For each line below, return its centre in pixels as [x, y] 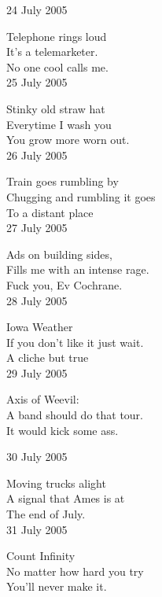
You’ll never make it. [57, 586]
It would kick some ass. [63, 430]
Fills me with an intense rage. [78, 269]
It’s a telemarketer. [52, 52]
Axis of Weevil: [43, 399]
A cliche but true [48, 357]
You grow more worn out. [68, 140]
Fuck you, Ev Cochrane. [64, 284]
